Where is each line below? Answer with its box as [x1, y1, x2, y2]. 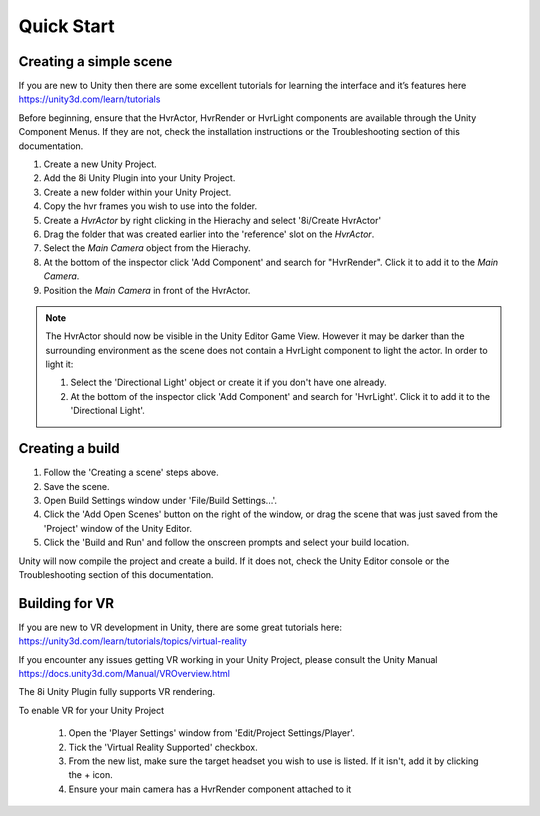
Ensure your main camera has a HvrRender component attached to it [68, 783, 352, 795]
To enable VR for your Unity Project [18, 704, 165, 716]
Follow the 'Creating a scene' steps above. [43, 466, 219, 479]
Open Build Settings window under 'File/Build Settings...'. [43, 494, 278, 506]
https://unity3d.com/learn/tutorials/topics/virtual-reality [18, 635, 247, 647]
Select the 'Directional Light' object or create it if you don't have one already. [70, 376, 387, 389]
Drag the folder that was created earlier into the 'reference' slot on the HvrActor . [43, 228, 375, 240]
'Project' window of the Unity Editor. [43, 522, 192, 534]
